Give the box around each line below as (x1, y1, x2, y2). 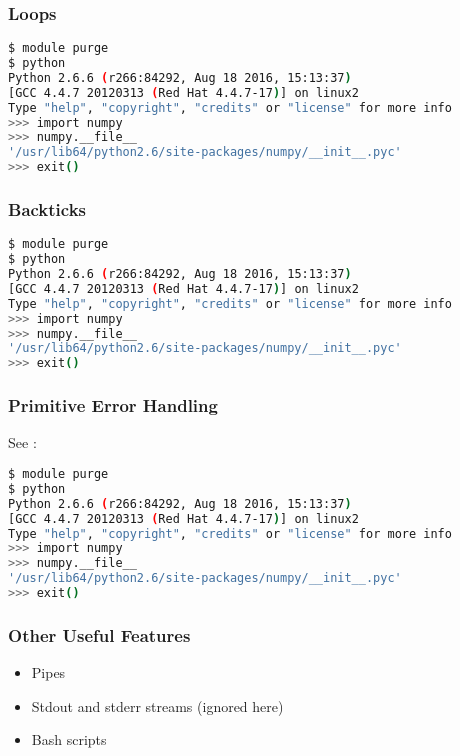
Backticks (8, 197, 87, 222)
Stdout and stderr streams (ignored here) (31, 695, 284, 716)
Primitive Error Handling (8, 393, 218, 418)
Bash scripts (31, 729, 107, 750)
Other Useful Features (8, 622, 191, 647)
